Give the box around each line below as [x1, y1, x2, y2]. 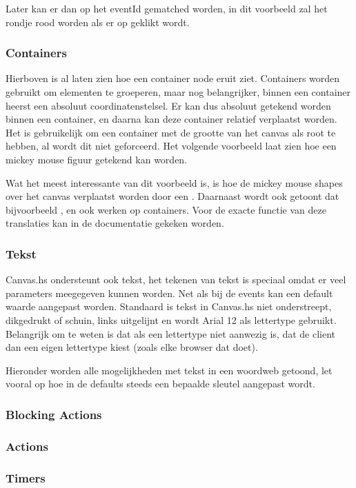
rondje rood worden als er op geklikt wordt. [6, 14, 190, 29]
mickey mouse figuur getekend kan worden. [6, 152, 188, 166]
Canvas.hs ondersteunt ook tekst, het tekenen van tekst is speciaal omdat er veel [6, 272, 346, 287]
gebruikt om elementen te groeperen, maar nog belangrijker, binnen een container [6, 85, 351, 99]
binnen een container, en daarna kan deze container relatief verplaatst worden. [6, 112, 337, 126]
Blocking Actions [6, 405, 102, 423]
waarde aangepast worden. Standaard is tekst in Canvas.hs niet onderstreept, [6, 299, 332, 314]
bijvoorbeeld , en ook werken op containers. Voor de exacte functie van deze [6, 202, 326, 216]
